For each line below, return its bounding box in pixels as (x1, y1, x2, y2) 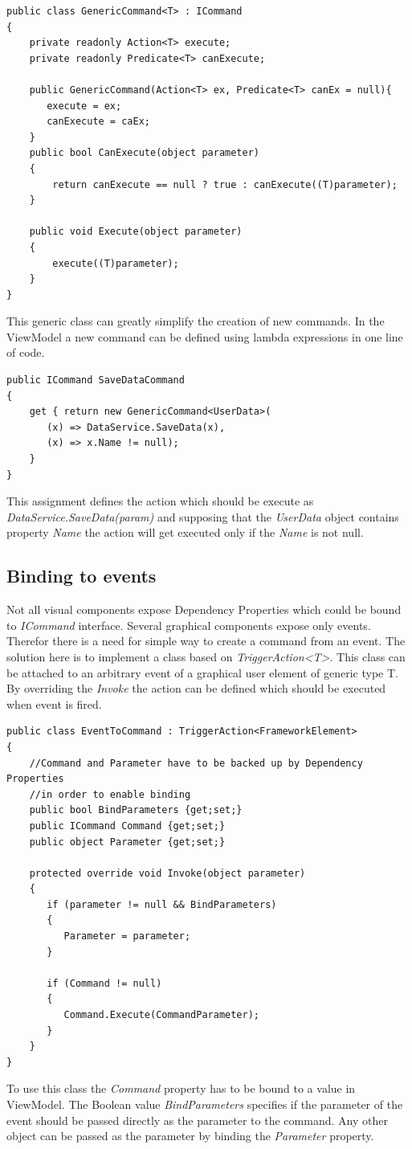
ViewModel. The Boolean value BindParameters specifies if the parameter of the (6, 1096, 403, 1113)
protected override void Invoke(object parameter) (29, 867, 306, 879)
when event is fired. (6, 695, 102, 712)
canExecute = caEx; (47, 116, 150, 128)
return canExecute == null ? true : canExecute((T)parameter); (52, 178, 398, 190)
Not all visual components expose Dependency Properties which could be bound (6, 601, 402, 618)
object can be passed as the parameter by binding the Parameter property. (6, 1127, 374, 1144)
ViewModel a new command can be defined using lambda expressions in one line (6, 328, 403, 345)
